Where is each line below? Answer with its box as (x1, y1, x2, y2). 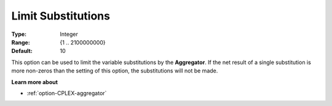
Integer (60, 30, 78, 38)
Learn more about (11, 78, 58, 85)
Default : (11, 48, 33, 55)
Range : (11, 38, 30, 46)
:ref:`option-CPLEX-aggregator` (26, 89, 107, 97)
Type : (11, 30, 27, 38)
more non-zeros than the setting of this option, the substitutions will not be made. (11, 67, 218, 74)
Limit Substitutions (11, 9, 111, 23)
